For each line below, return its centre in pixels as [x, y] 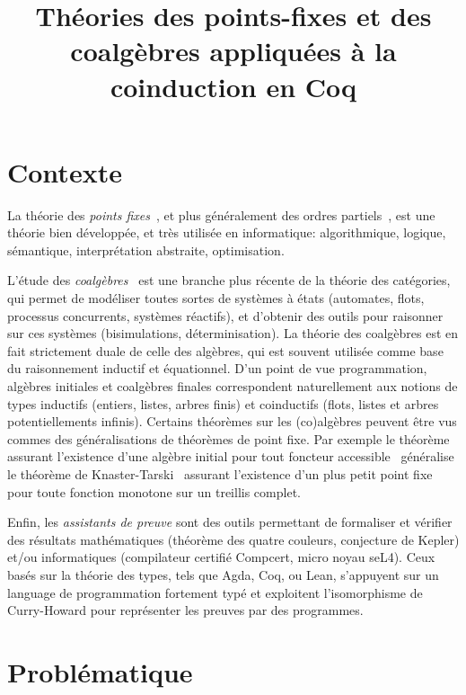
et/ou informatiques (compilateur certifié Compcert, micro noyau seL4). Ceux [221, 557]
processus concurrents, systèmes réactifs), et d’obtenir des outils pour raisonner [225, 315]
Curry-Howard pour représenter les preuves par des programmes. [185, 610]
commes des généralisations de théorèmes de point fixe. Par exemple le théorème [229, 438]
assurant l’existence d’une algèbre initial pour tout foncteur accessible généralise [231, 456]
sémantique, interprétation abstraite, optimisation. [146, 249]
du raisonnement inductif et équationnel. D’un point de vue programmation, [217, 368]
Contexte [65, 171]
